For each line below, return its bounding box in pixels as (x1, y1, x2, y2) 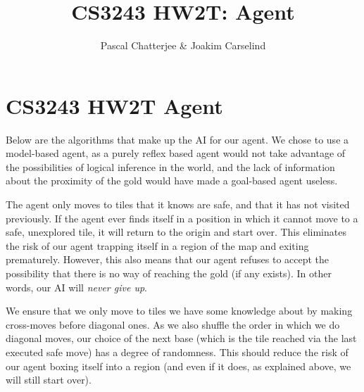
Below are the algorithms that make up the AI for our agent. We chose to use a (6, 132, 349, 146)
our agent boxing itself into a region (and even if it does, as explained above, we (6, 358, 351, 373)
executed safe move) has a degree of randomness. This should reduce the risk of (6, 344, 349, 359)
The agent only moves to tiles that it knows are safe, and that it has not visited (6, 197, 350, 212)
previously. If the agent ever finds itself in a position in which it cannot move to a (6, 210, 358, 225)
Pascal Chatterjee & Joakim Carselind (100, 38, 266, 53)
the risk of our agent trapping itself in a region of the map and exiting (6, 238, 309, 253)
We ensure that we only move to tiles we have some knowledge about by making (6, 303, 353, 318)
